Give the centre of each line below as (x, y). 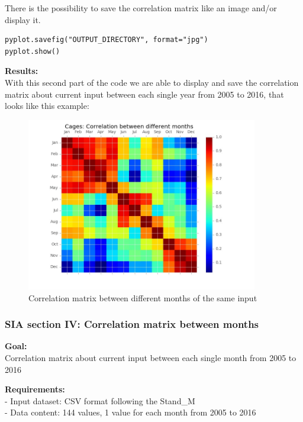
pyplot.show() (33, 51)
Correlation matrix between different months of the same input (143, 297)
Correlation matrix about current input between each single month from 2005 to (151, 357)
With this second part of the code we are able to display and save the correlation (152, 82)
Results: (22, 71)
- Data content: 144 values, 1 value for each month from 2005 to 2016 (130, 412)
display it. (23, 19)
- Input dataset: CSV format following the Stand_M (100, 400)
